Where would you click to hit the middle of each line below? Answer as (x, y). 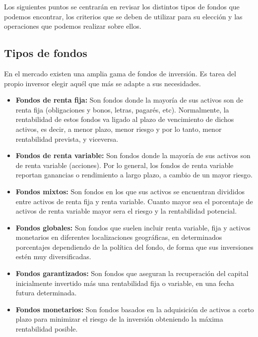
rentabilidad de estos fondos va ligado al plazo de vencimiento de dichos (125, 119)
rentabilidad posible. (47, 329)
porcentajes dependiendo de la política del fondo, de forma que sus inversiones (134, 247)
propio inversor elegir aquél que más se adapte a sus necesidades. (102, 83)
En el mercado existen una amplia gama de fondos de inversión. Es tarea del (120, 73)
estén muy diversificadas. (53, 256)
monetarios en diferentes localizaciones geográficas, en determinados (119, 237)
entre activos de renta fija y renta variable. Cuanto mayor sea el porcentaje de (134, 201)
